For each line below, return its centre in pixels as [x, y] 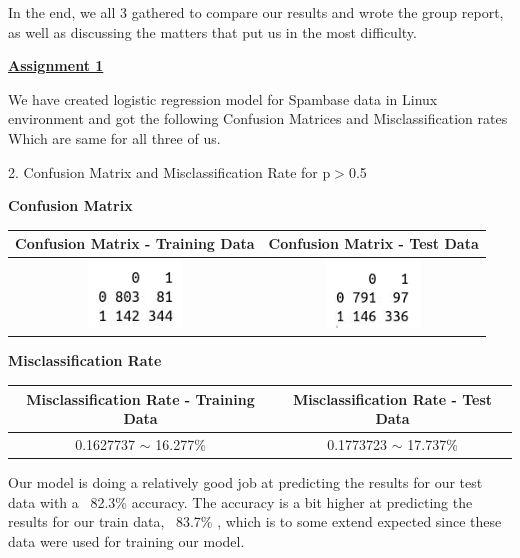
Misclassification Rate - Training [140, 398]
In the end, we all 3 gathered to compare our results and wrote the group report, [256, 12]
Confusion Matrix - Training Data [135, 243]
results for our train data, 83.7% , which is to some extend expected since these [255, 521]
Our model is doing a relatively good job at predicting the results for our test [245, 482]
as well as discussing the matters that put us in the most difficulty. [212, 31]
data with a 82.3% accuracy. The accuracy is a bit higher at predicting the [240, 501]
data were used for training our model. [126, 540]
